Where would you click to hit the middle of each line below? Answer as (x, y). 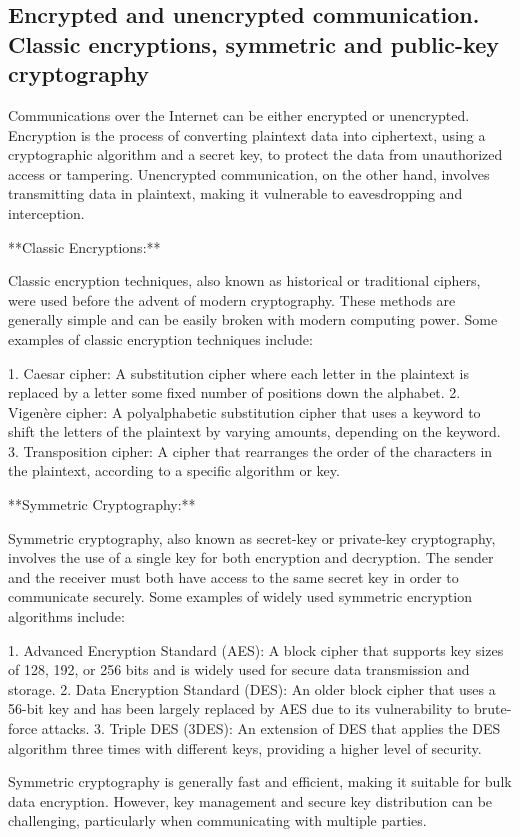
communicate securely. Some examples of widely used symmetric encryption (240, 596)
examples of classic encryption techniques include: (160, 338)
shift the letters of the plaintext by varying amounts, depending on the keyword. (254, 431)
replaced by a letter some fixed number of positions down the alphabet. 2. (234, 392)
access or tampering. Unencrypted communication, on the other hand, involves (249, 173)
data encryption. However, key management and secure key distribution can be (250, 800)
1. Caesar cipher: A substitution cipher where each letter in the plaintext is (238, 372)
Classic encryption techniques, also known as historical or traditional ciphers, (244, 280)
